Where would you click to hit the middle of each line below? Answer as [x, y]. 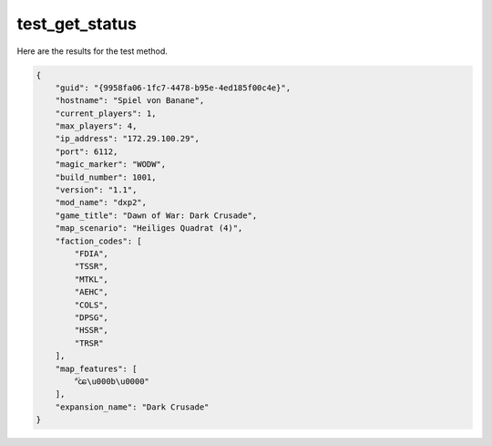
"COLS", [92, 305]
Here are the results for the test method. [92, 51]
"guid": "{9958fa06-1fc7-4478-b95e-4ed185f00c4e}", [173, 88]
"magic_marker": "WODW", [111, 165]
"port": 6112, [87, 151]
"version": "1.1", [96, 190]
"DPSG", [92, 317]
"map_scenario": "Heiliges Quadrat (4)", [149, 228]
